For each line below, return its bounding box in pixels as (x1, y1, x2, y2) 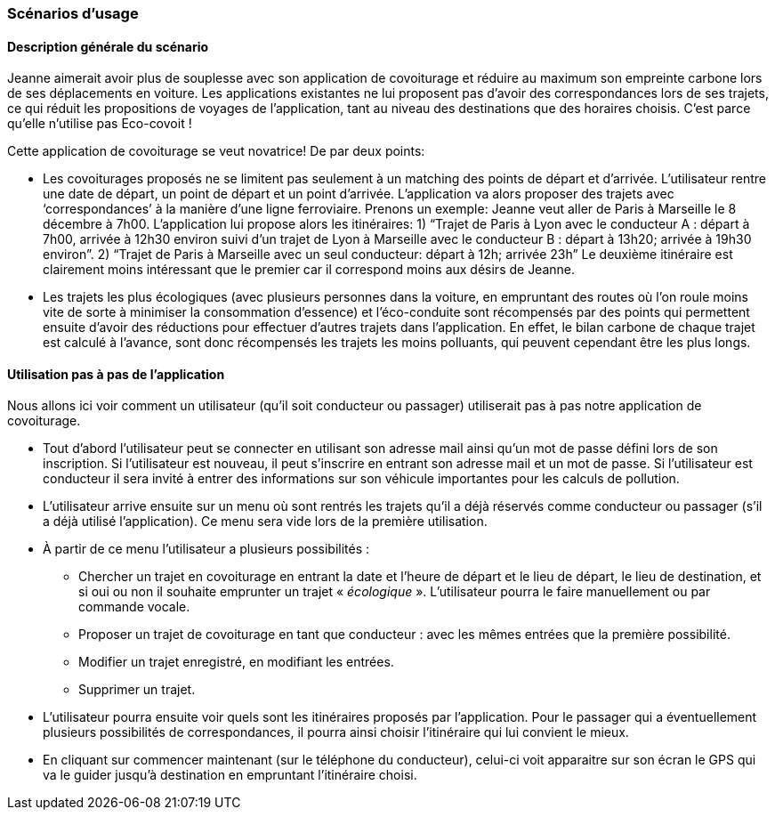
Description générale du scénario (7, 38, 209, 54)
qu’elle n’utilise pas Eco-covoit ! (7, 116, 192, 132)
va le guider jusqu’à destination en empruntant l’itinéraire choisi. (43, 767, 417, 783)
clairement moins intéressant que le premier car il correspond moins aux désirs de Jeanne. (43, 262, 576, 278)
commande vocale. (78, 599, 190, 615)
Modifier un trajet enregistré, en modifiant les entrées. (78, 654, 394, 670)
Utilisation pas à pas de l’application (7, 366, 225, 382)
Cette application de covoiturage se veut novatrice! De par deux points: (7, 143, 425, 159)
